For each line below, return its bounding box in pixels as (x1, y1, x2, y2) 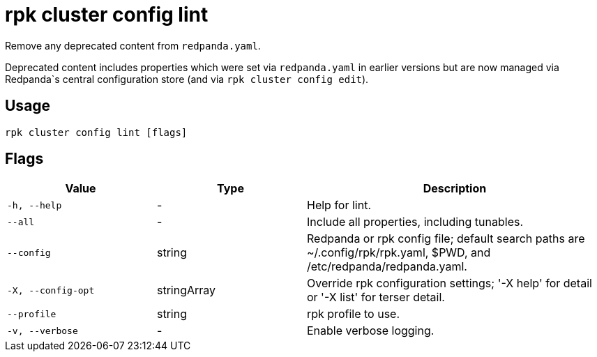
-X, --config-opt (7, 284, 95, 296)
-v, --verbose (7, 325, 78, 336)
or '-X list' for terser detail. (307, 290, 445, 305)
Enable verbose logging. (307, 324, 434, 338)
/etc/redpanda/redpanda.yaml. (307, 259, 467, 274)
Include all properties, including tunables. (307, 215, 524, 229)
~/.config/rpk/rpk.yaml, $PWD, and (307, 245, 491, 260)
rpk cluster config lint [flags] (5, 126, 188, 138)
